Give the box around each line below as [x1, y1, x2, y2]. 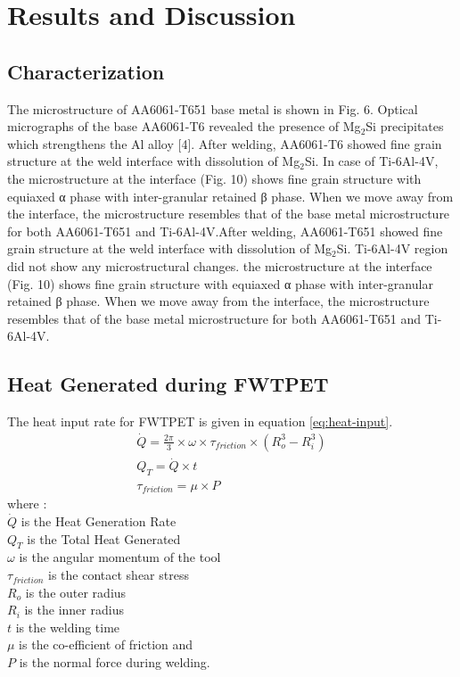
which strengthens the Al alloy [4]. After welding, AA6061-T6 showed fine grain [7, 134, 442, 153]
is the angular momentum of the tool [19, 548, 221, 566]
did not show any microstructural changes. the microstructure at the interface [7, 256, 432, 275]
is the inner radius [24, 600, 124, 619]
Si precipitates [366, 117, 444, 136]
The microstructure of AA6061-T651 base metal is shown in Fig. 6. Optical [7, 99, 418, 118]
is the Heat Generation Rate [21, 512, 177, 531]
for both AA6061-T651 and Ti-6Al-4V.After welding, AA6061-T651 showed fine [7, 221, 443, 240]
